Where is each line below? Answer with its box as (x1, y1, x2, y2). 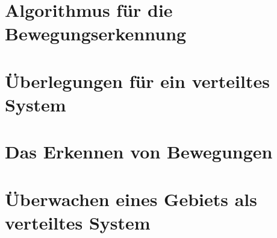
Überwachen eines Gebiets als (5, 186, 257, 211)
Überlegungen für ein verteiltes (5, 68, 270, 93)
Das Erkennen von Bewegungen (5, 139, 273, 164)
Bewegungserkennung (5, 21, 187, 46)
